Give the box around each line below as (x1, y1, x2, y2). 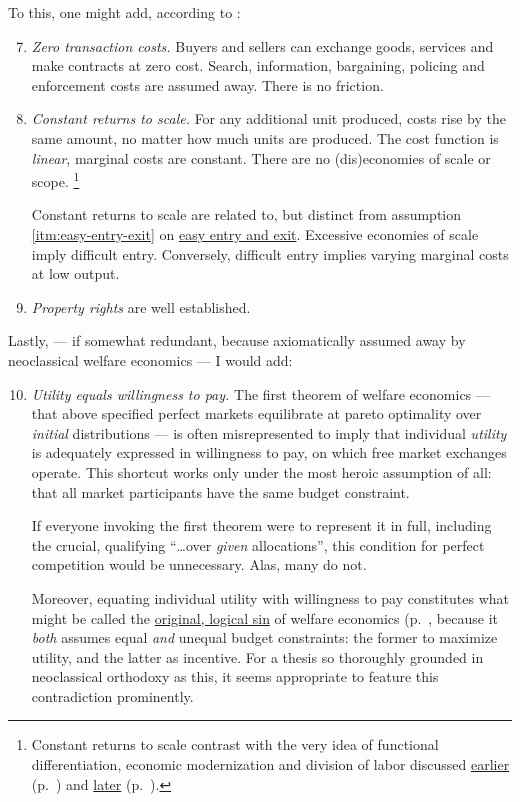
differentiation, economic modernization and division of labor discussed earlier (31, 754, 510, 775)
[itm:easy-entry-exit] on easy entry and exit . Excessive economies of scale (31, 224, 479, 244)
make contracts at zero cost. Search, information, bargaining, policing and (31, 55, 485, 76)
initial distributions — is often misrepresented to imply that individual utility (31, 422, 507, 443)
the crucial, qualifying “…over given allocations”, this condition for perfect (31, 534, 485, 555)
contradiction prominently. (31, 685, 194, 706)
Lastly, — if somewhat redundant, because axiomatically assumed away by (8, 330, 466, 351)
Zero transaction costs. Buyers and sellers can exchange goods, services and (31, 35, 494, 56)
